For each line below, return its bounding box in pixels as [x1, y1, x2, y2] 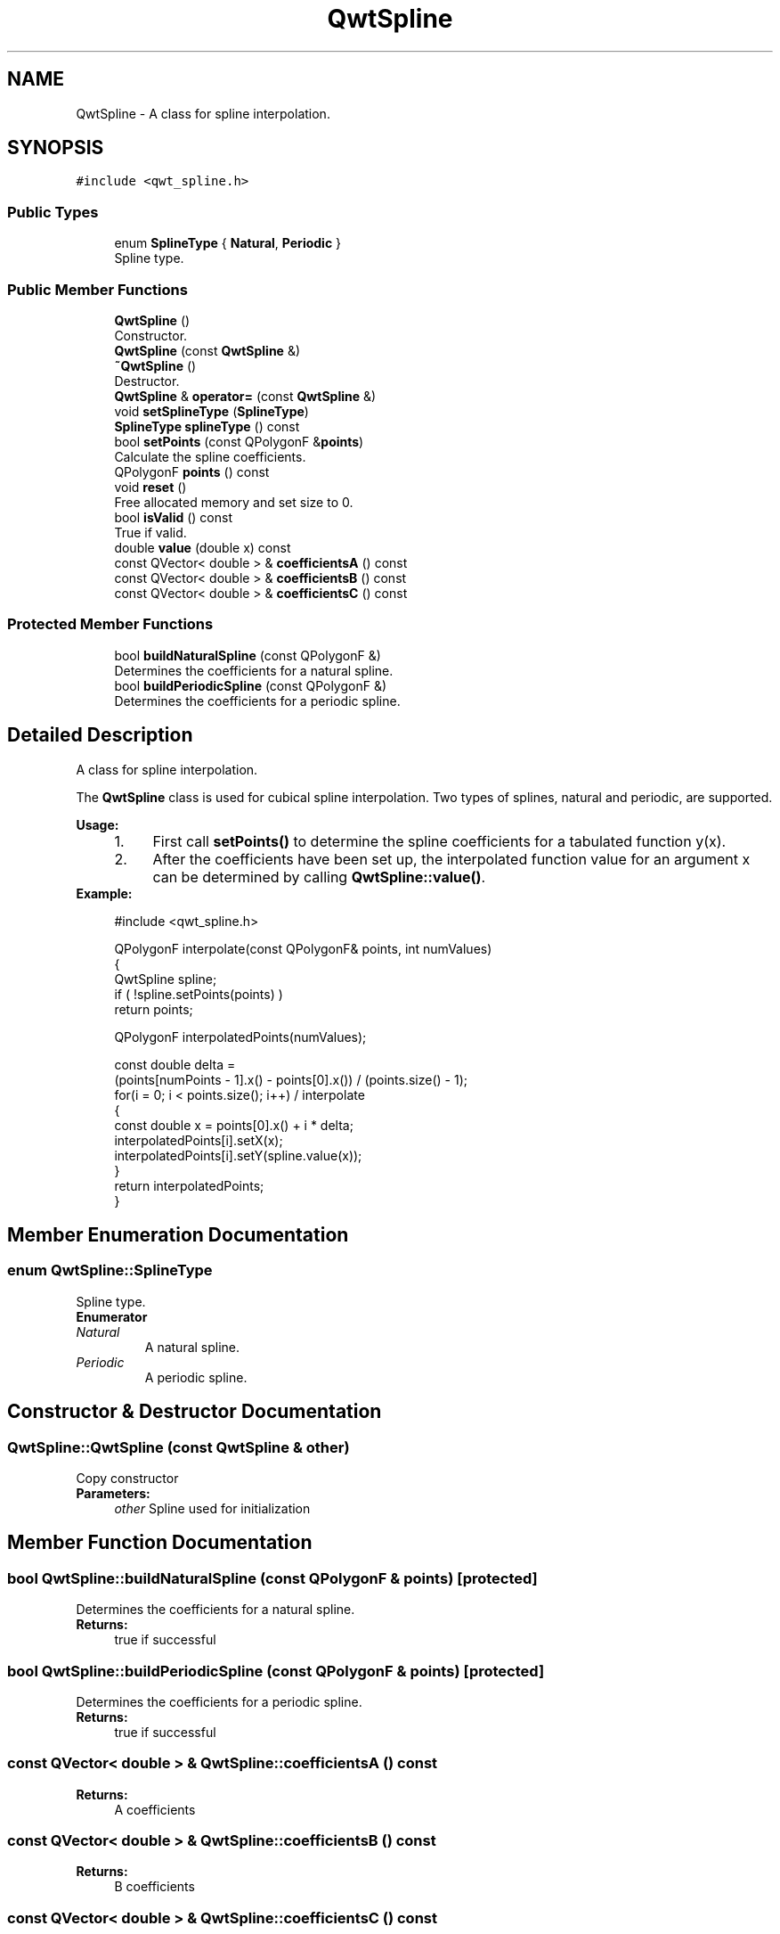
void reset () [114, 479, 187, 495]
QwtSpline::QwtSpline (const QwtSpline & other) [7, 1438, 350, 1456]
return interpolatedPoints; [114, 1177, 264, 1193]
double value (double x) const [114, 539, 291, 555]
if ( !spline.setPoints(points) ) [114, 986, 283, 1002]
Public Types [7, 202, 99, 221]
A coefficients [114, 1801, 196, 1817]
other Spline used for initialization [114, 1500, 311, 1516]
